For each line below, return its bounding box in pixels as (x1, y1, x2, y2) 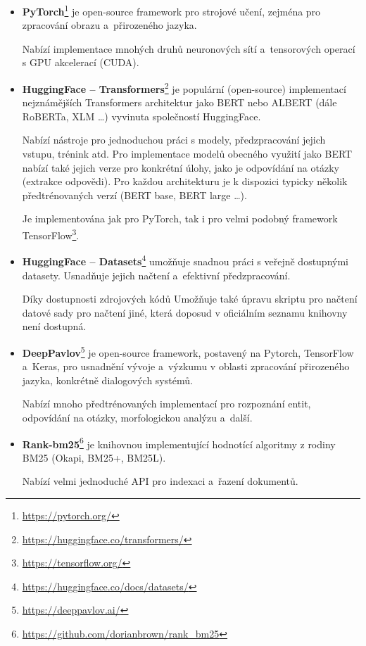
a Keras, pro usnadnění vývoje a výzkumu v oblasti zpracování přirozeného (22, 359, 350, 374)
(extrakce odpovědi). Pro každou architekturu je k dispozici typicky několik (22, 174, 348, 189)
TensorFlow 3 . (22, 226, 80, 242)
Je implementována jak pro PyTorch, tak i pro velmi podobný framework (22, 211, 338, 226)
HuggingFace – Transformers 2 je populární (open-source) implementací (22, 80, 346, 96)
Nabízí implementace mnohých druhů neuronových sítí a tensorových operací (22, 41, 355, 56)
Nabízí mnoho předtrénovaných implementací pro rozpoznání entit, (22, 396, 311, 411)
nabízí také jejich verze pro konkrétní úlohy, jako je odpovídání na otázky (22, 160, 339, 175)
